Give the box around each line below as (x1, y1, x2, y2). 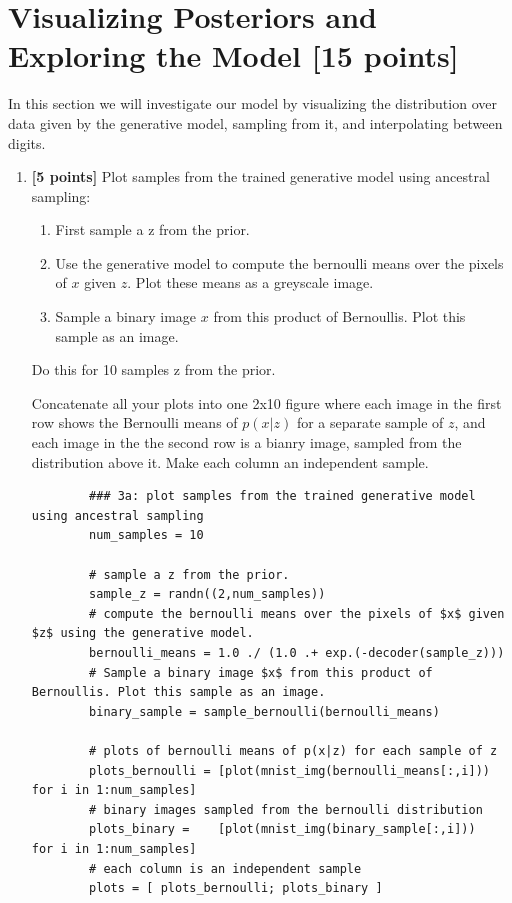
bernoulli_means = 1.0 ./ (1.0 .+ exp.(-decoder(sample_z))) (89, 645, 505, 660)
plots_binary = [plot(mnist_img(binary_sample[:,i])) (89, 822, 476, 837)
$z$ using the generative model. (31, 626, 254, 641)
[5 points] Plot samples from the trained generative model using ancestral (31, 166, 490, 187)
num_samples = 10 (89, 528, 204, 543)
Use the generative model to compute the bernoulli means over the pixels (55, 252, 504, 273)
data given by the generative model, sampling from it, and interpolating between (8, 112, 503, 133)
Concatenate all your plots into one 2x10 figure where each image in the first (31, 392, 502, 413)
